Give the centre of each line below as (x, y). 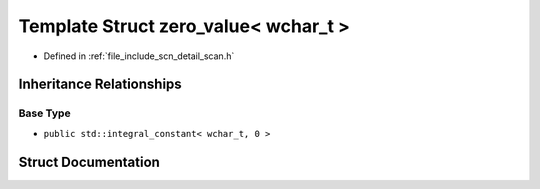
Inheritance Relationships (100, 84)
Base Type (44, 113)
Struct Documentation (89, 161)
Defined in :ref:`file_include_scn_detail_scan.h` (139, 56)
